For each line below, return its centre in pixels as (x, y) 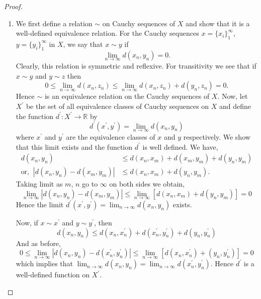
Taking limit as (39, 184)
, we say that (83, 44)
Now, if (27, 222)
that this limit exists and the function (74, 146)
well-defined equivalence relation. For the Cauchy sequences (107, 33)
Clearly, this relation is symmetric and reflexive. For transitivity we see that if (136, 66)
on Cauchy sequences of (139, 23)
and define (235, 106)
